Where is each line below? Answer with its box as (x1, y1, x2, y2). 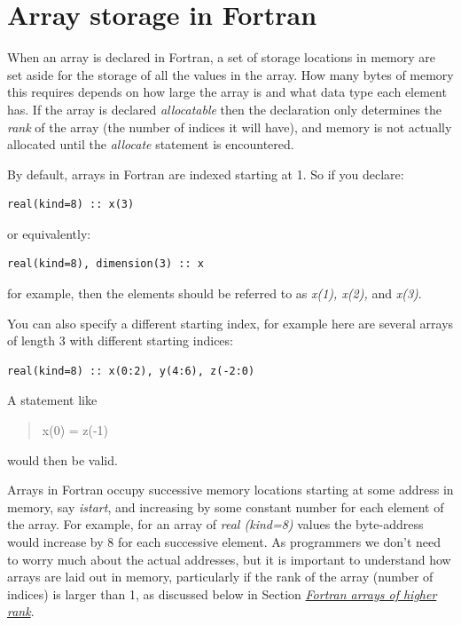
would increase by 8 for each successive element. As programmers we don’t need (7, 533, 441, 550)
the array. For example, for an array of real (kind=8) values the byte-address (7, 515, 424, 534)
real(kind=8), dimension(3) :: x (7, 257, 204, 271)
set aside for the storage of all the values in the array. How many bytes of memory (7, 65, 454, 83)
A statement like (7, 391, 98, 409)
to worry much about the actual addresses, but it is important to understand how (7, 550, 451, 568)
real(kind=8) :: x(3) (7, 198, 135, 211)
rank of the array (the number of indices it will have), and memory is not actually (7, 117, 452, 136)
